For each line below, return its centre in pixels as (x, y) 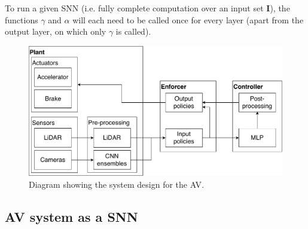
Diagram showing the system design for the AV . (117, 184)
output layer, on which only (56, 31)
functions (22, 19)
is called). (133, 31)
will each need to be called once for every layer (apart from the (188, 19)
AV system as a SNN (71, 216)
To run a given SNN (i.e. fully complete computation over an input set (134, 8)
